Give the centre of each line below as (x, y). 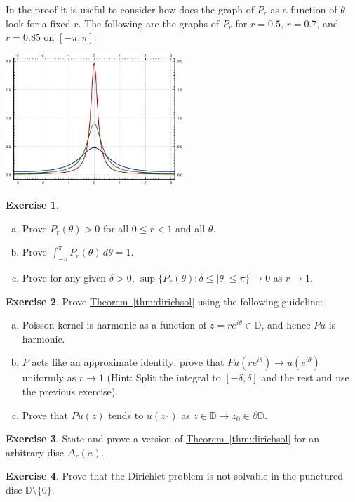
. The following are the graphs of (149, 23)
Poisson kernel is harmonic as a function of (114, 325)
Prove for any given (64, 277)
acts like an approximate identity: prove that (128, 362)
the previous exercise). (70, 391)
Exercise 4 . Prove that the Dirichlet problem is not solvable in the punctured (174, 476)
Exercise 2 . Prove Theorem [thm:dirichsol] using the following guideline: (164, 301)
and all (190, 228)
